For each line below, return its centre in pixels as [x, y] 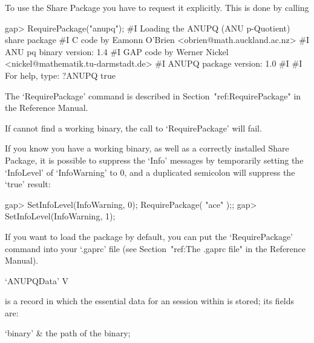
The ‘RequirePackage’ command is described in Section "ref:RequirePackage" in [153, 95]
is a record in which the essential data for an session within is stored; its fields [150, 301]
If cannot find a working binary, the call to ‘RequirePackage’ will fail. [133, 128]
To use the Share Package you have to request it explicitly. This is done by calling [157, 7]
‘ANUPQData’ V [37, 280]
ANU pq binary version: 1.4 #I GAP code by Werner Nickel [117, 51]
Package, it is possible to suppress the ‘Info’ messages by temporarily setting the [154, 160]
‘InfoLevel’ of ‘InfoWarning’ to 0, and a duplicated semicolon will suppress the [150, 172]
